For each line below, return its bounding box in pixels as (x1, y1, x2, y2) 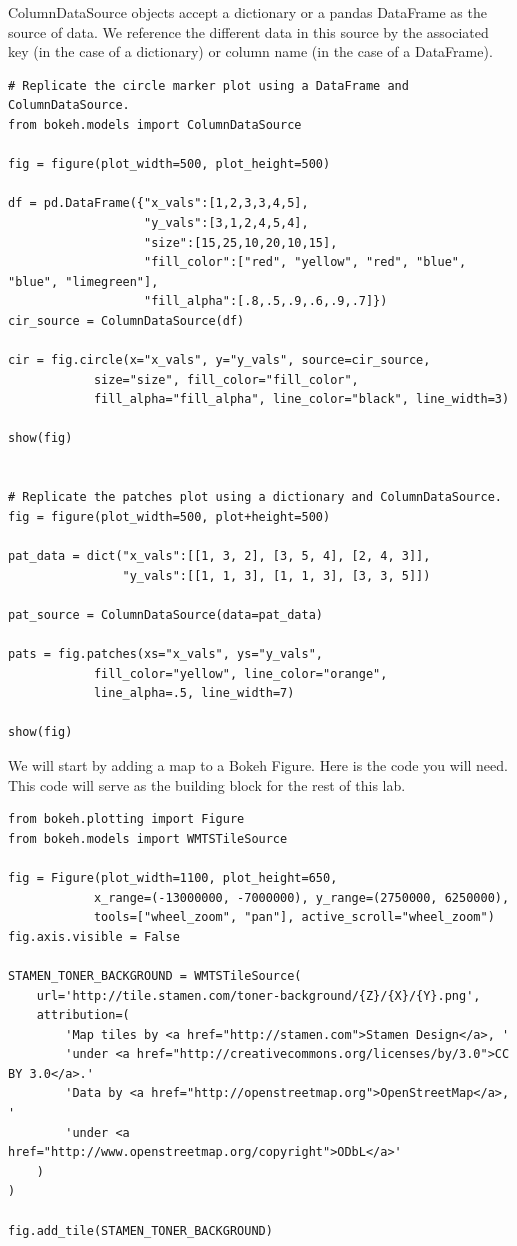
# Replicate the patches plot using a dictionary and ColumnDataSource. (8, 490, 502, 505)
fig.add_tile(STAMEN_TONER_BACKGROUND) (8, 1223, 273, 1238)
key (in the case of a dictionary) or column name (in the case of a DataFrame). (8, 41, 493, 62)
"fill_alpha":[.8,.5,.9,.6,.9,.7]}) (144, 294, 388, 309)
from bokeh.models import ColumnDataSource (8, 117, 302, 132)
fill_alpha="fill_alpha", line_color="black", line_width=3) (93, 392, 510, 407)
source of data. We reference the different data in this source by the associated (8, 21, 489, 42)
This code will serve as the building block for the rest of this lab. (8, 774, 406, 795)
